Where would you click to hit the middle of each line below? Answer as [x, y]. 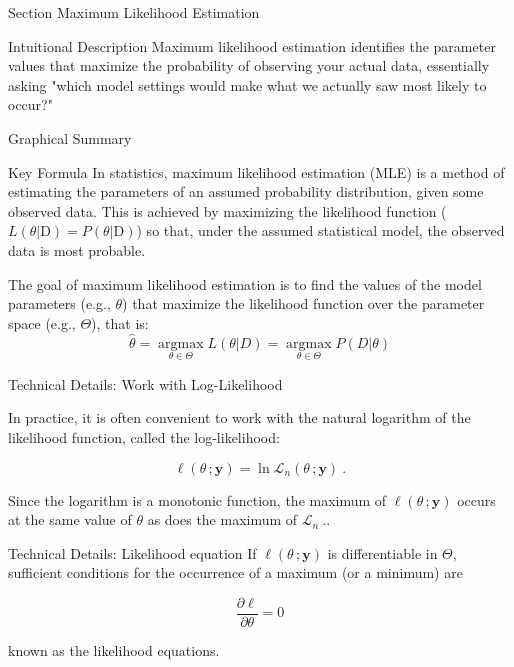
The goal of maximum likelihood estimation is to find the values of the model [245, 283]
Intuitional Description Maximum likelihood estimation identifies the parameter [252, 45]
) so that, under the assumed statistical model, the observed [320, 230]
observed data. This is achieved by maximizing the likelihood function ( [227, 210]
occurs [476, 499]
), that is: [120, 322]
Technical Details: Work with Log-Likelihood [145, 383]
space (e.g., [42, 322]
